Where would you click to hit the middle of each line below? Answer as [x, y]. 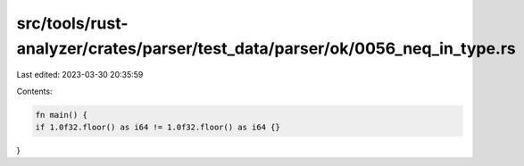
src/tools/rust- [72, 23]
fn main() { [62, 115]
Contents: [34, 91]
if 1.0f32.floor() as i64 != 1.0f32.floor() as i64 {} [158, 128]
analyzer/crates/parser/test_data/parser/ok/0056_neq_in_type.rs [266, 48]
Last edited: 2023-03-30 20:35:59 [80, 75]
